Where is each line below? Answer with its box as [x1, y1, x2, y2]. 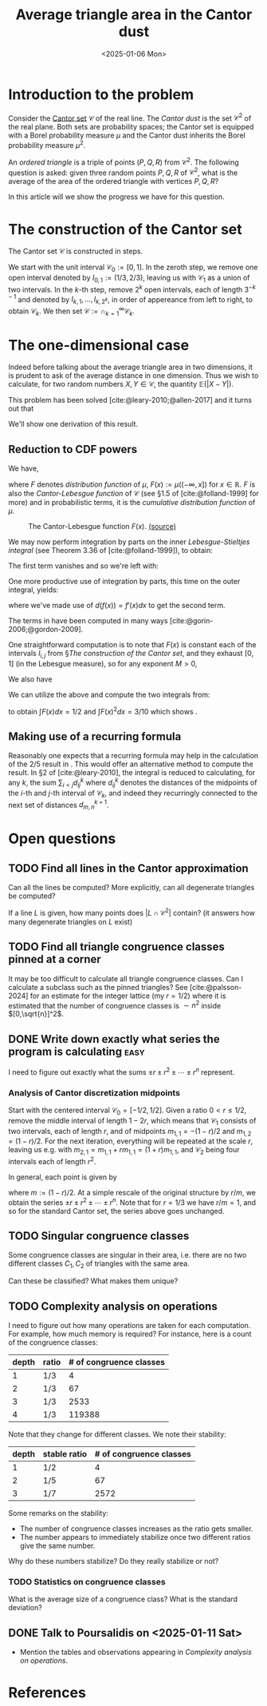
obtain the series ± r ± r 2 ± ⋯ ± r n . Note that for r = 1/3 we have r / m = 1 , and [8, 1196, 257, 1207]
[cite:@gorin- [169, 616, 214, 626]
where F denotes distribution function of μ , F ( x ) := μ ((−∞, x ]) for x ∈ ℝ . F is [8, 479, 256, 489]
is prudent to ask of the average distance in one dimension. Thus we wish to [8, 371, 259, 380]
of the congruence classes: [8, 1337, 98, 1347]
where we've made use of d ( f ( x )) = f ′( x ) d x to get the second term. [8, 601, 226, 610]
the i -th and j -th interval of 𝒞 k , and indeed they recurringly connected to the [8, 788, 257, 800]
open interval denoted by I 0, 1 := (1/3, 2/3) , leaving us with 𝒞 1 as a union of [8, 273, 250, 284]
